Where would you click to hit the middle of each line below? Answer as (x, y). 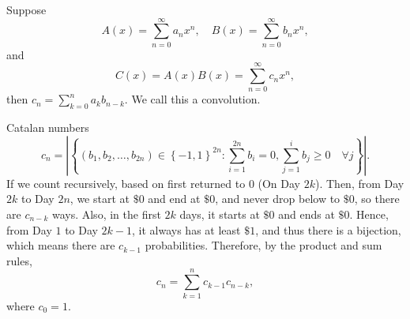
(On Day (279, 183)
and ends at (307, 214)
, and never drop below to (278, 199)
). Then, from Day (359, 183)
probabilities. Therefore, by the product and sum (263, 245)
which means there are (61, 245)
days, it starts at (220, 214)
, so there (377, 199)
